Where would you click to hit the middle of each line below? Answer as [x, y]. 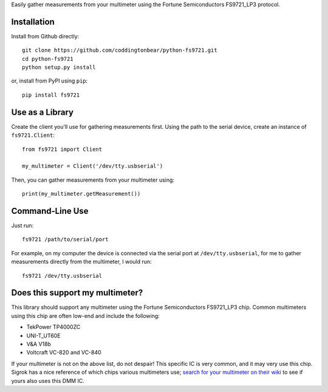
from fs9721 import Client [62, 149]
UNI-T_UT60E [43, 335]
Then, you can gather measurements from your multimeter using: [93, 180]
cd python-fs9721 [48, 59]
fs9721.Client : [33, 135]
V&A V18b [39, 344]
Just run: [22, 225]
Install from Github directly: [45, 36]
